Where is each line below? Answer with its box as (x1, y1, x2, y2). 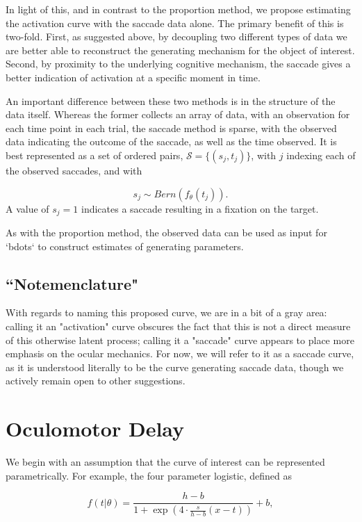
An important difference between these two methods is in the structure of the (6, 93, 336, 108)
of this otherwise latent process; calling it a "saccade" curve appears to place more (6, 332, 354, 347)
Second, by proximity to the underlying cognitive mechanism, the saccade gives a (6, 56, 351, 71)
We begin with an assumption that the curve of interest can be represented (6, 455, 325, 469)
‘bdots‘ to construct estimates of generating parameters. (6, 238, 244, 253)
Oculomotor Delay (6, 414, 185, 443)
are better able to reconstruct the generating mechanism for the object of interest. (6, 42, 355, 57)
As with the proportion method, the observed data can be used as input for (6, 225, 327, 239)
